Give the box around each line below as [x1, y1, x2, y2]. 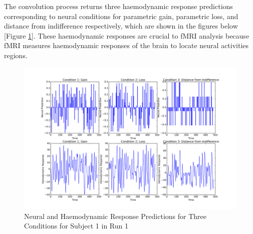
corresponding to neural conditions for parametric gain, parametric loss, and [4, 11, 238, 21]
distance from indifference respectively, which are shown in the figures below [4, 21, 238, 31]
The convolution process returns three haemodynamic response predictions [4, 1, 233, 11]
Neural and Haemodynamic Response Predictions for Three [24, 210, 206, 221]
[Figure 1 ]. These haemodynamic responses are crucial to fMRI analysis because [4, 30, 249, 41]
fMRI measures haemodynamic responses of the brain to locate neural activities [4, 40, 249, 51]
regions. [4, 50, 28, 60]
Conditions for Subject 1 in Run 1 [24, 220, 129, 231]
